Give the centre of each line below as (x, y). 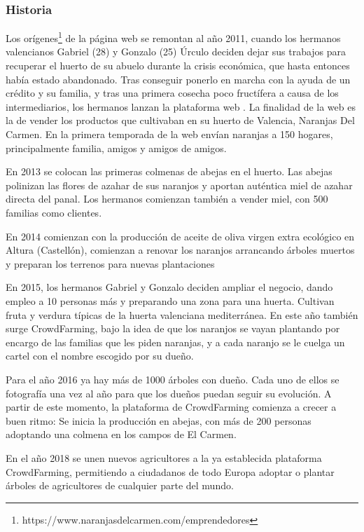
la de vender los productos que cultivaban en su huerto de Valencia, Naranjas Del (180, 120)
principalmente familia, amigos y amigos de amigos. (116, 148)
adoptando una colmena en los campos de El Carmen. (121, 434)
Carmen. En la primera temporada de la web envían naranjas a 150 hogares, (169, 134)
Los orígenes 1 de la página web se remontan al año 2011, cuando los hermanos (173, 37)
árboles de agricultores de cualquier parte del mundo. (120, 485)
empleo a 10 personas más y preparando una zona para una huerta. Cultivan (170, 300)
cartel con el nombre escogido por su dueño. (100, 356)
